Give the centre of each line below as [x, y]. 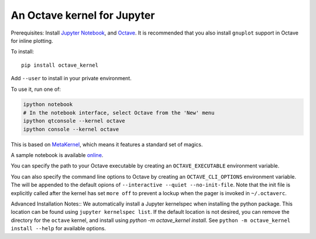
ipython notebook [48, 105]
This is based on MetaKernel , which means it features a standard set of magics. [107, 144]
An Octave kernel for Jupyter [83, 15]
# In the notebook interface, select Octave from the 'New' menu [119, 112]
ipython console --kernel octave [71, 129]
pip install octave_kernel [60, 65]
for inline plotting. [32, 40]
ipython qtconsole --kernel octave [74, 121]
